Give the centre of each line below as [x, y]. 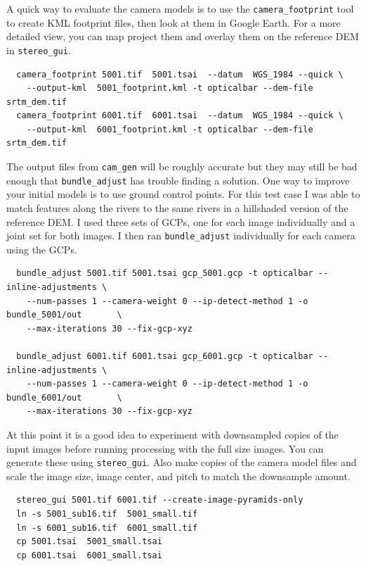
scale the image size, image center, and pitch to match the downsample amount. [178, 476]
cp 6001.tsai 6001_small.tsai [89, 555]
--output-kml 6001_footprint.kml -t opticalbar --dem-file [170, 129]
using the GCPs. [42, 249]
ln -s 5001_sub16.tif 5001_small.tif [107, 514]
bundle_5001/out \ [64, 315]
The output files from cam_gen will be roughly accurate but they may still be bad [182, 166]
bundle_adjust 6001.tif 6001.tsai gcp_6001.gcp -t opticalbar [165, 356]
